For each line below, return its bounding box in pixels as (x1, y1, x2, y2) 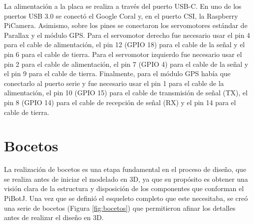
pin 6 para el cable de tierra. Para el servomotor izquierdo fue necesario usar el (4, 49, 242, 59)
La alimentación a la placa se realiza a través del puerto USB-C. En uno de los (4, 1, 242, 11)
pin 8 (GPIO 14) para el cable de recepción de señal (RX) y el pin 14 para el (4, 97, 236, 107)
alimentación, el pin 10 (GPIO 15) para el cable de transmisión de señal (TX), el (4, 87, 248, 98)
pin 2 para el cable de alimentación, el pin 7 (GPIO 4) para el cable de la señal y (4, 58, 249, 69)
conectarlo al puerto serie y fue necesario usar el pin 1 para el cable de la (4, 78, 224, 88)
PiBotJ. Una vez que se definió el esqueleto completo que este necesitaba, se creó (4, 193, 248, 203)
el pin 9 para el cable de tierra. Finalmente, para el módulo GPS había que (4, 68, 231, 79)
